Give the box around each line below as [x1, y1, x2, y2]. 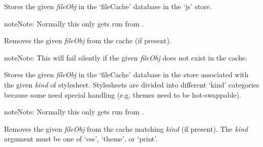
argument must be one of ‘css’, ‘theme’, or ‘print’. [4, 133, 158, 144]
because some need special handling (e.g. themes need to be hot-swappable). [4, 89, 242, 100]
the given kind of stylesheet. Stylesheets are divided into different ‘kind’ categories [4, 79, 259, 90]
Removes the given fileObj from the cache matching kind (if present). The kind [4, 123, 248, 134]
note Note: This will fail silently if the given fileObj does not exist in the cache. [4, 52, 248, 63]
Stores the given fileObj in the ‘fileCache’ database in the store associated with [4, 69, 249, 80]
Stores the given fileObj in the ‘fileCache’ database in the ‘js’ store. [4, 1, 212, 11]
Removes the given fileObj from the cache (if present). [4, 35, 172, 46]
